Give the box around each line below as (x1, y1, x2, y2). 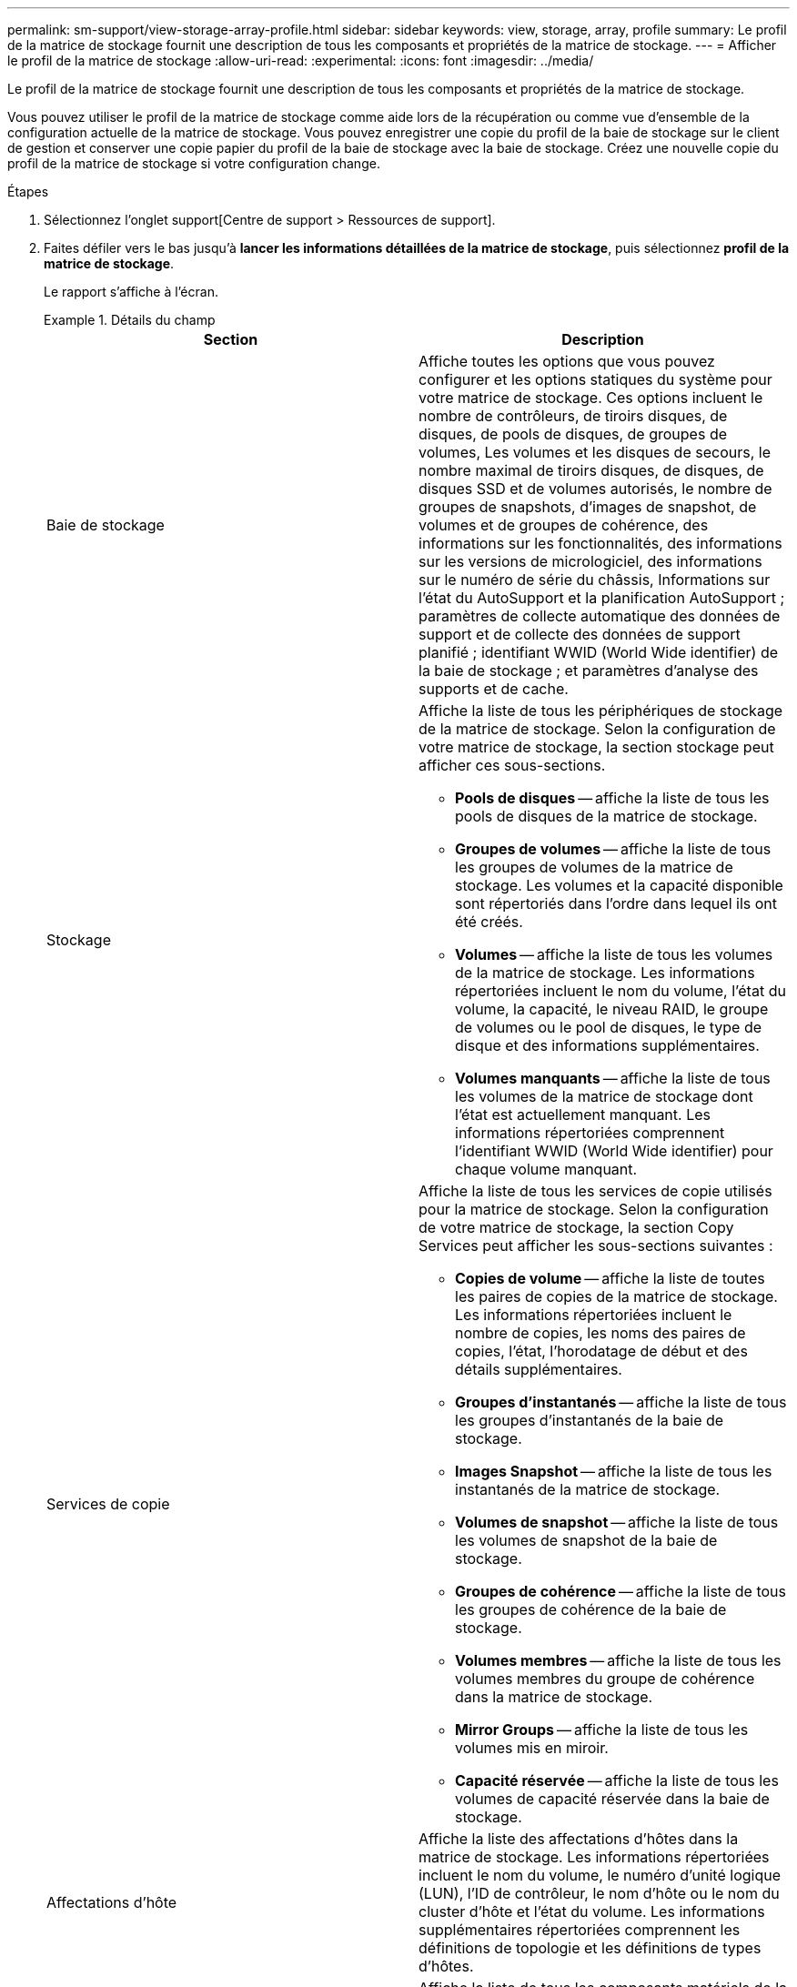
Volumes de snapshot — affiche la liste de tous (455, 1513, 779, 1531)
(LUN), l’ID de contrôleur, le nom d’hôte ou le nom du (419, 1884, 780, 1902)
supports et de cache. (419, 680, 569, 698)
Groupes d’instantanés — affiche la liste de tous (455, 1393, 787, 1411)
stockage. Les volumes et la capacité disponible (455, 876, 783, 894)
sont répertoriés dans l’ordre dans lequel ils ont (455, 894, 777, 913)
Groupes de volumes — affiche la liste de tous (455, 840, 772, 858)
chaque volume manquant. (455, 1160, 638, 1178)
